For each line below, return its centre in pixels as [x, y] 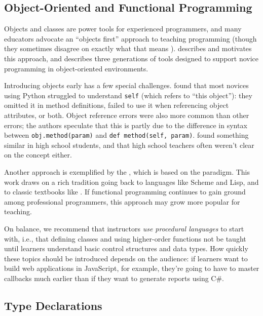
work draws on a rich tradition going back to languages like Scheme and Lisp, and [131, 182]
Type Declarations [53, 305]
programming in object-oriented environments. [76, 68]
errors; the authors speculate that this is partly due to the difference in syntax [126, 125]
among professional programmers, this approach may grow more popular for [122, 201]
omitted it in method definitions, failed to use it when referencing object [117, 105]
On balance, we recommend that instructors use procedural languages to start [124, 229]
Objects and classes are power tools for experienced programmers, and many [123, 29]
